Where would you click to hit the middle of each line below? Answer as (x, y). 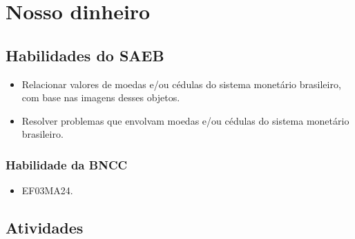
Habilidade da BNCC (67, 164)
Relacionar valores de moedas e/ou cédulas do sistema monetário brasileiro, (181, 84)
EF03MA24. (47, 190)
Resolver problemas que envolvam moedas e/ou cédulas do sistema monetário (185, 120)
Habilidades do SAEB (85, 55)
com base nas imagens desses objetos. (101, 97)
